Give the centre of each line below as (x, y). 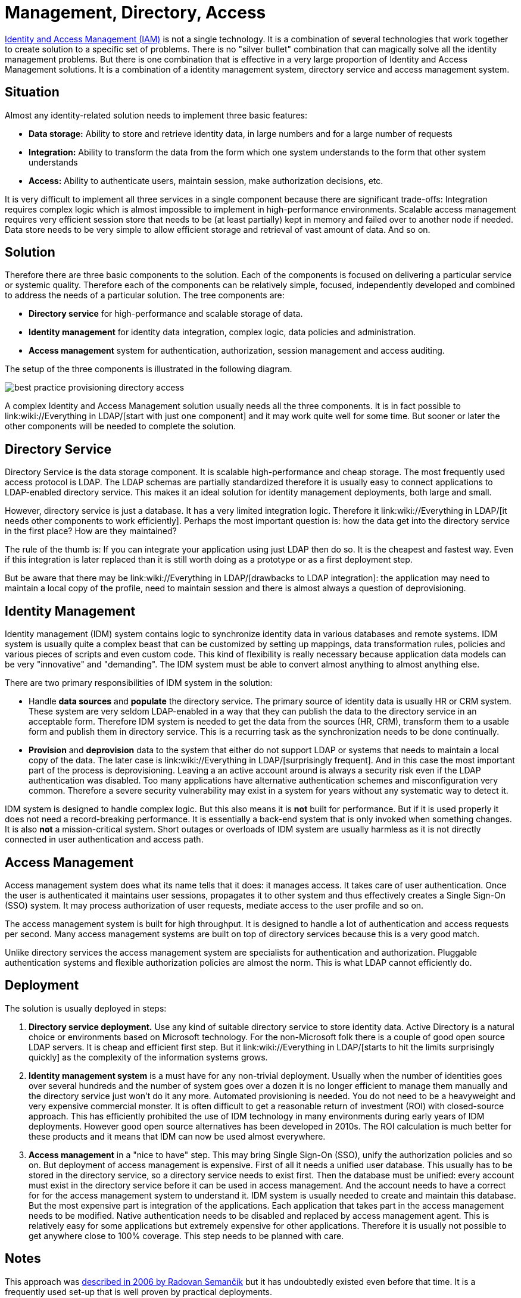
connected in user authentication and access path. (104, 840)
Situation (32, 92)
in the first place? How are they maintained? (91, 531)
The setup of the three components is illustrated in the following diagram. (149, 369)
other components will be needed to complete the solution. (120, 426)
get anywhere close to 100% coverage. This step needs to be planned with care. (186, 1235)
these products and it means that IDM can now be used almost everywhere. (177, 1136)
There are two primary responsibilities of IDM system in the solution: (139, 683)
